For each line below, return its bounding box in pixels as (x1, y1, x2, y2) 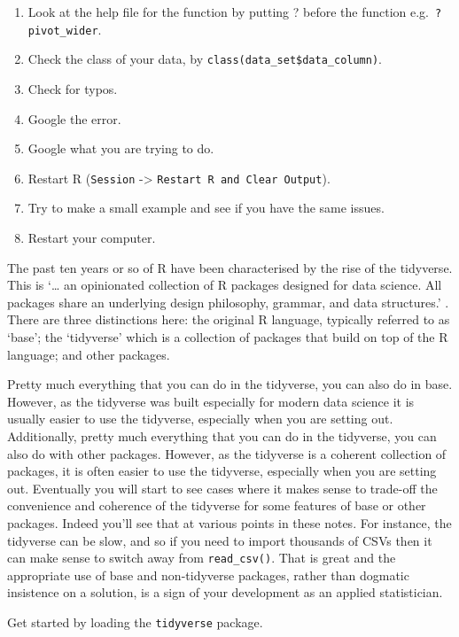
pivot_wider (27, 24, 98, 37)
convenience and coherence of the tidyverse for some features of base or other (7, 496, 426, 515)
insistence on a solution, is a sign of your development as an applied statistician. (7, 583, 443, 602)
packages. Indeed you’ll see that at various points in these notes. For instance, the (7, 513, 452, 532)
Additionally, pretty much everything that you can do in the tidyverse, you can (7, 426, 437, 445)
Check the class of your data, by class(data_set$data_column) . (27, 50, 383, 68)
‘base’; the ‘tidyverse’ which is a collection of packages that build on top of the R (7, 327, 448, 346)
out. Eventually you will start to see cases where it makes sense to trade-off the (7, 478, 438, 497)
